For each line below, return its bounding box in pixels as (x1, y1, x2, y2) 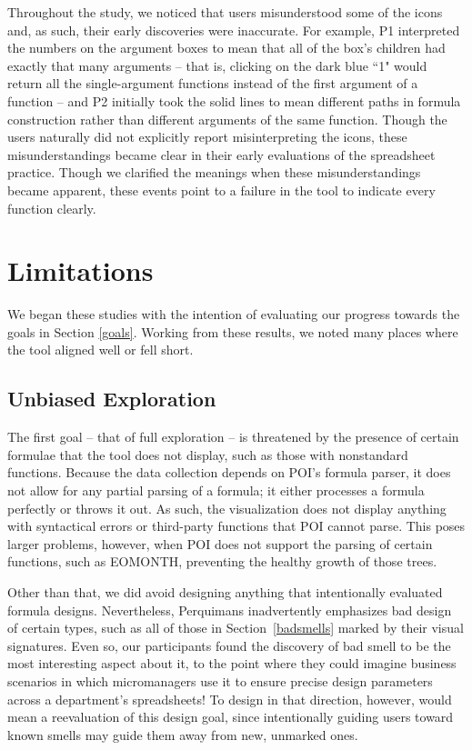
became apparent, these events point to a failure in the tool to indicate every (7, 180, 436, 199)
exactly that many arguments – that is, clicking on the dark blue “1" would (7, 55, 427, 75)
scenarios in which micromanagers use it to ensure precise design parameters (7, 671, 433, 690)
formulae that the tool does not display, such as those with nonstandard (7, 445, 408, 464)
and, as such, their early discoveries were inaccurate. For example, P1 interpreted (7, 20, 460, 39)
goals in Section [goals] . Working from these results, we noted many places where (7, 322, 458, 341)
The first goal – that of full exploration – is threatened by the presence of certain (7, 427, 459, 446)
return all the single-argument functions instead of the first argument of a (7, 74, 418, 93)
